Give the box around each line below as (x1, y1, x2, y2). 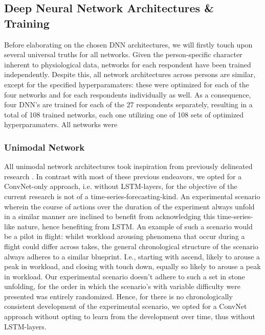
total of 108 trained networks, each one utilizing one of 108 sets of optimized (4, 109, 244, 119)
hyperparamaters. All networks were (4, 119, 118, 130)
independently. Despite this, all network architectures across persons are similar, (4, 69, 256, 80)
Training (4, 15, 50, 31)
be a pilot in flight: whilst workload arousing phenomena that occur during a (4, 231, 245, 242)
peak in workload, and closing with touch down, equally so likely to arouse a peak (4, 261, 261, 272)
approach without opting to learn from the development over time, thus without (4, 311, 255, 322)
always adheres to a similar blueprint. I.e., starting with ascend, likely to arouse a (4, 251, 260, 261)
